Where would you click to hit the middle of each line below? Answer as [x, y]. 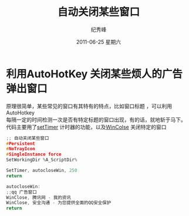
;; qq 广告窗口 [21, 192]
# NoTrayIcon [21, 149]
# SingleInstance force [34, 154]
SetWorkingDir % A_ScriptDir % [42, 160]
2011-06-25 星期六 [99, 42]
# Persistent [21, 144]
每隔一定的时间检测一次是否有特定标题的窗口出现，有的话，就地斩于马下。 [96, 119]
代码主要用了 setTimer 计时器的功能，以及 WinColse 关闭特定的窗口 [86, 127]
